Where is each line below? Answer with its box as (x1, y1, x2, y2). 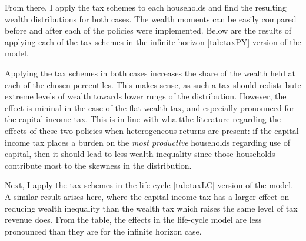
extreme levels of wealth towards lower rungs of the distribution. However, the (5, 90, 287, 102)
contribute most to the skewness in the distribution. (5, 159, 192, 171)
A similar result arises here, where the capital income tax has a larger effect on (5, 190, 290, 202)
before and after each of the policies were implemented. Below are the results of (5, 24, 292, 36)
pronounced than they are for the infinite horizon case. (5, 225, 202, 237)
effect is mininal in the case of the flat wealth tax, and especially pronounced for (5, 101, 295, 113)
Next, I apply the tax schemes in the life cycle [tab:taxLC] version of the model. (5, 179, 294, 191)
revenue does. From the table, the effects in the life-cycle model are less (5, 213, 262, 226)
